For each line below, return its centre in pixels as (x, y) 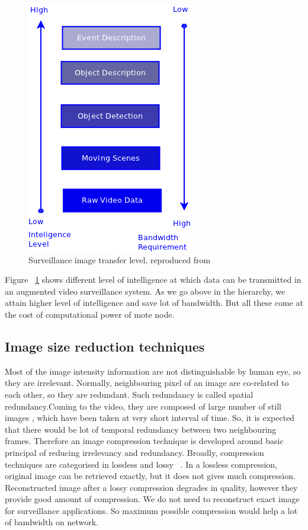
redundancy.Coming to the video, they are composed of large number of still (143, 406)
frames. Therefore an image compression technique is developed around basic (144, 441)
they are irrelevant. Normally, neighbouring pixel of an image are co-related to (147, 383)
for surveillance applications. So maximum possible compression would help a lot (151, 510)
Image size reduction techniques (105, 346)
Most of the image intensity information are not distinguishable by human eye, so (153, 371)
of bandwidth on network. (52, 522)
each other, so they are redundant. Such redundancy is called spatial (129, 394)
